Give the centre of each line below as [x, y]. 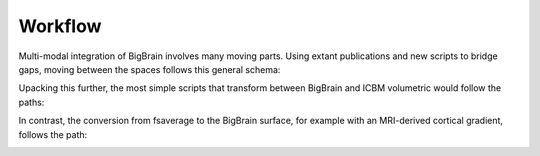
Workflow [60, 26]
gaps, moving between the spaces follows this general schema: [149, 69]
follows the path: [53, 134]
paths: [31, 102]
